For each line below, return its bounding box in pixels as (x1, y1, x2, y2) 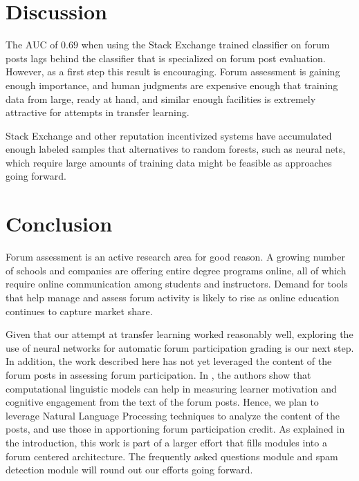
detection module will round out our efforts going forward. (6, 462, 253, 477)
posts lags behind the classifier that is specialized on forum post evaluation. (6, 50, 326, 65)
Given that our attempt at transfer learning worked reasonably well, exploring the (6, 327, 353, 341)
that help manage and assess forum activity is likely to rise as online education (6, 290, 340, 304)
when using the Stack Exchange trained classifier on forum (81, 37, 330, 52)
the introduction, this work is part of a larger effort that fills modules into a (6, 435, 327, 449)
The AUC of (6, 37, 58, 52)
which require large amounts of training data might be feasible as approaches (6, 155, 332, 169)
